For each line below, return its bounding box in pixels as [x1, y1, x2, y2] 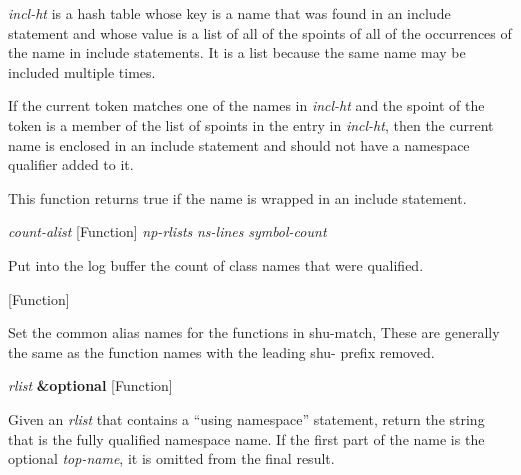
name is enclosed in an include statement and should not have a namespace [8, 134, 470, 155]
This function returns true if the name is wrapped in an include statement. [8, 187, 467, 208]
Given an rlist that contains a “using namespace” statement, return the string [8, 408, 485, 429]
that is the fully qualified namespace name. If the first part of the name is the [8, 428, 485, 449]
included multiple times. [8, 61, 156, 82]
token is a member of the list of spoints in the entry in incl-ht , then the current [8, 114, 494, 135]
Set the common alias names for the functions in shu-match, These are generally [8, 322, 500, 343]
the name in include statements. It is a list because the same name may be [8, 42, 466, 63]
